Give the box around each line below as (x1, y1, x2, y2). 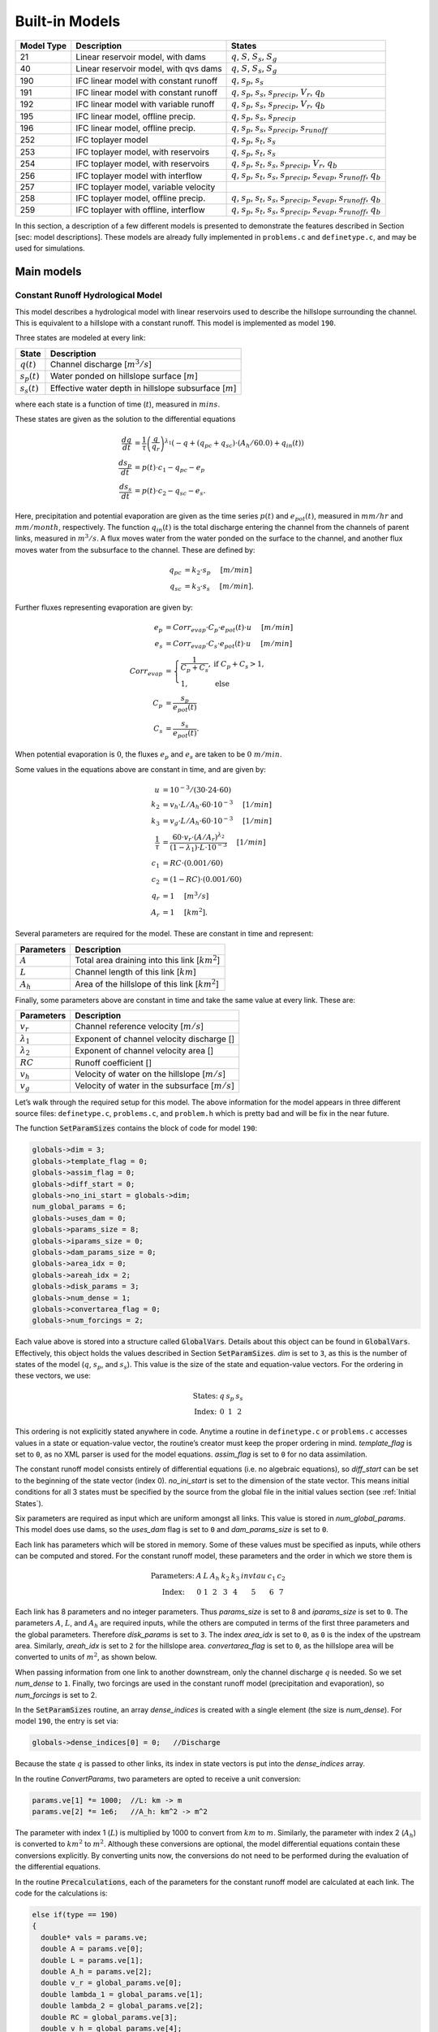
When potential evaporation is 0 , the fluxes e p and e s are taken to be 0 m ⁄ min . (15, 749, 283, 762)
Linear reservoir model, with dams (75, 51, 206, 63)
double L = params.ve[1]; (41, 1956, 144, 1965)
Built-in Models (15, 12, 121, 30)
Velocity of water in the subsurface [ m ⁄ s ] (75, 1080, 234, 1092)
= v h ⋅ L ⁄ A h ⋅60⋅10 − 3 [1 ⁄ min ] (162, 798, 272, 811)
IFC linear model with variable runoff (75, 98, 215, 110)
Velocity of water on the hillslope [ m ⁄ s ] (75, 1068, 226, 1079)
